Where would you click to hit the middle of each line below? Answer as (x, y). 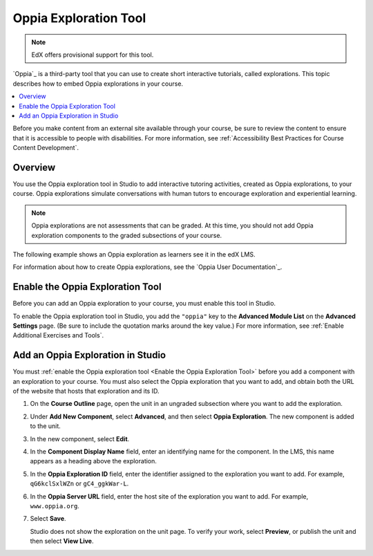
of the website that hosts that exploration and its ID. (86, 391)
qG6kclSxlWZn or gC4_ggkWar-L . (79, 483)
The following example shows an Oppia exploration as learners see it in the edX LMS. (134, 254)
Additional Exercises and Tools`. (58, 335)
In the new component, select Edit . (80, 438)
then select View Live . (62, 541)
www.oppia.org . (55, 506)
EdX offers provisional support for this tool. (93, 55)
